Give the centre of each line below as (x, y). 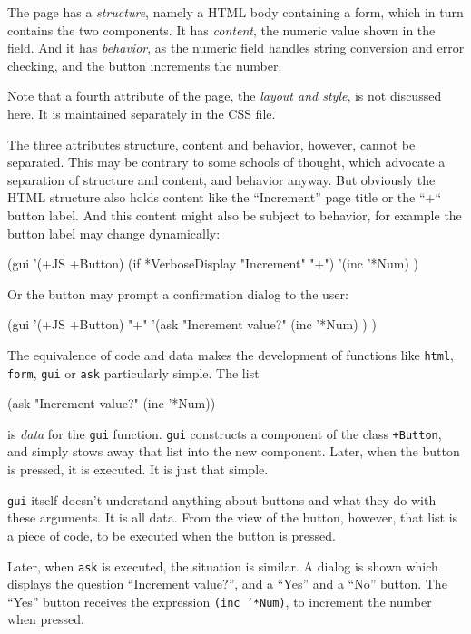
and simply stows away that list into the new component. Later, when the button (234, 451)
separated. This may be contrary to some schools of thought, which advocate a (226, 162)
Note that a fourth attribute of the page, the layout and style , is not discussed (225, 96)
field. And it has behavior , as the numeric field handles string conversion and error (236, 48)
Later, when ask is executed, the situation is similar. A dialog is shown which (223, 566)
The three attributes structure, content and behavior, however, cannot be (211, 144)
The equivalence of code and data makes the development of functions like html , (231, 354)
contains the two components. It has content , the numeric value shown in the (221, 29)
